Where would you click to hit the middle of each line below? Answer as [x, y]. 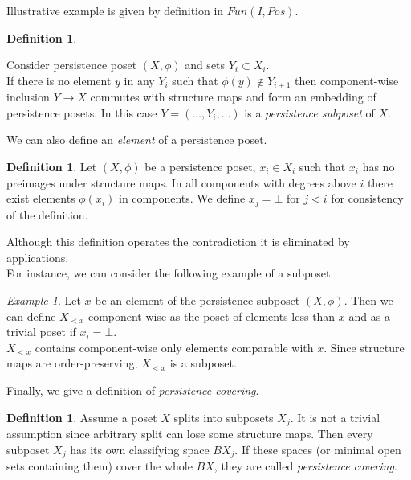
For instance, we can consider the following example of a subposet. [170, 273]
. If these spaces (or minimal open [318, 449]
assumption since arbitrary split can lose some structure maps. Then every [190, 434]
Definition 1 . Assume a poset [82, 417]
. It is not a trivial [335, 417]
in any [139, 80]
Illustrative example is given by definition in [115, 10]
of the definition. [47, 214]
